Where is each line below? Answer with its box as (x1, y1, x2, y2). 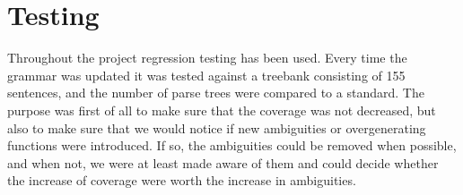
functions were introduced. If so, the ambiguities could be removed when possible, (7, 136, 457, 155)
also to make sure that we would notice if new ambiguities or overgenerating (7, 118, 426, 137)
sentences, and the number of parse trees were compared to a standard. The (7, 83, 424, 102)
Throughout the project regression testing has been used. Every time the (7, 48, 407, 67)
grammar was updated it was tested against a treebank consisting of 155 (7, 65, 406, 84)
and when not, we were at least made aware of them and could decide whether (7, 153, 439, 172)
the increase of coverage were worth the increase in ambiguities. (7, 171, 356, 190)
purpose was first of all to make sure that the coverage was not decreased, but (7, 100, 436, 119)
